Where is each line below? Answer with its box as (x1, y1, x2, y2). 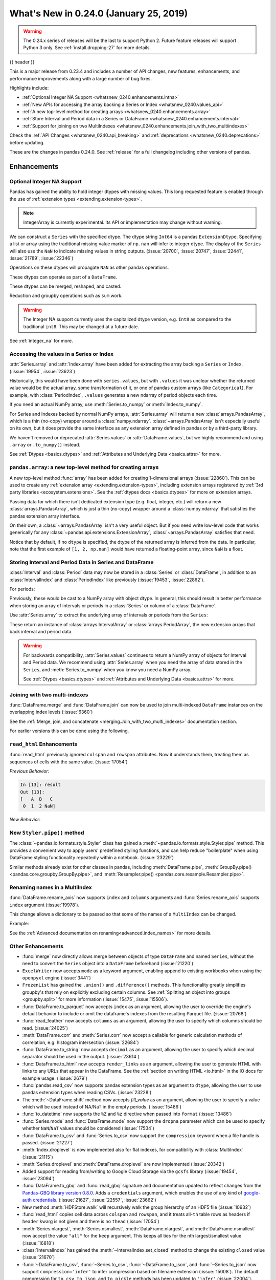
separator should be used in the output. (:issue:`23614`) (22, 1054, 140, 1060)
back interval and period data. (9, 629, 73, 634)
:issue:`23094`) (22, 1175, 55, 1181)
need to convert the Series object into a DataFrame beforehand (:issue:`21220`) (22, 961, 194, 967)
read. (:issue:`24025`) (22, 1025, 68, 1031)
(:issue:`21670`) (22, 1254, 55, 1261)
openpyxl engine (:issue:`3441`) (22, 975, 91, 981)
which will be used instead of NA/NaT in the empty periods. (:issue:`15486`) (22, 1104, 181, 1110)
